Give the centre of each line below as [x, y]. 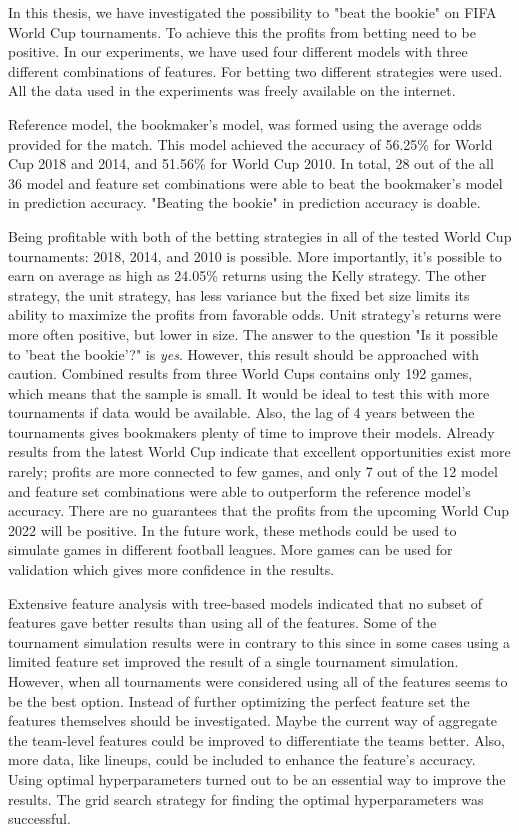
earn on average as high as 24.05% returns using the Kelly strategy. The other [247, 275]
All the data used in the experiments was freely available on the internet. [232, 90]
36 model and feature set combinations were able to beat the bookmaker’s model [255, 182]
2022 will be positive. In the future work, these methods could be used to [232, 529]
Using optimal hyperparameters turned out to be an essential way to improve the [257, 778]
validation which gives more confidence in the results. [171, 569]
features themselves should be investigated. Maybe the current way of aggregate [252, 720]
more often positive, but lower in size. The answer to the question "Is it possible [253, 333]
